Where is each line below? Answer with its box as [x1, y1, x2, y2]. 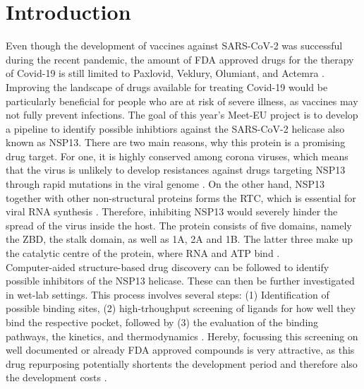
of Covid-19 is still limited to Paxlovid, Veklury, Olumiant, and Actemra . [6, 66, 324, 80]
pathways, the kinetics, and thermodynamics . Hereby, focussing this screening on [6, 328, 358, 343]
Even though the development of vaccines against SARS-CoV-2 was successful [6, 38, 343, 53]
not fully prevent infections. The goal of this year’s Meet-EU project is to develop [6, 107, 358, 122]
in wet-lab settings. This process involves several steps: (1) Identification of [6, 287, 329, 301]
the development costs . [6, 370, 107, 385]
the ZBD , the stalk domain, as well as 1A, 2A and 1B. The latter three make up [6, 232, 353, 246]
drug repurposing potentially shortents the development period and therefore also [6, 356, 358, 371]
